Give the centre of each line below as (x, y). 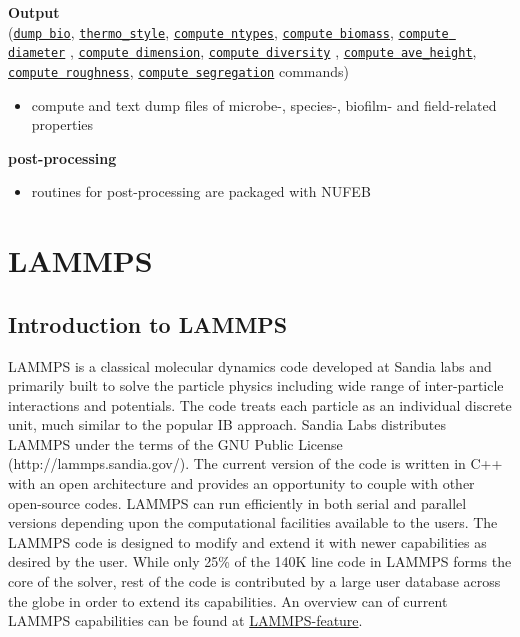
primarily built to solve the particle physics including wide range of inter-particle (256, 385)
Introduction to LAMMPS (148, 323)
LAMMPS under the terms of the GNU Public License (175, 443)
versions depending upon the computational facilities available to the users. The (253, 522)
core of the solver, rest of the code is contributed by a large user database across (254, 581)
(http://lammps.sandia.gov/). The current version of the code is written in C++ (255, 463)
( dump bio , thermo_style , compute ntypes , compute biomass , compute (228, 31)
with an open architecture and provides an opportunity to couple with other (241, 483)
